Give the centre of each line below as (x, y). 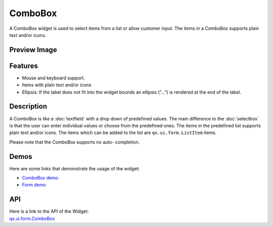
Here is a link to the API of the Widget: (49, 211)
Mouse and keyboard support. (54, 78)
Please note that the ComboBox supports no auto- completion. (75, 142)
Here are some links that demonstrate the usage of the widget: (75, 168)
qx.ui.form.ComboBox (32, 218)
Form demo (34, 185)
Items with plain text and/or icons (57, 85)
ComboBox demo (40, 178)
